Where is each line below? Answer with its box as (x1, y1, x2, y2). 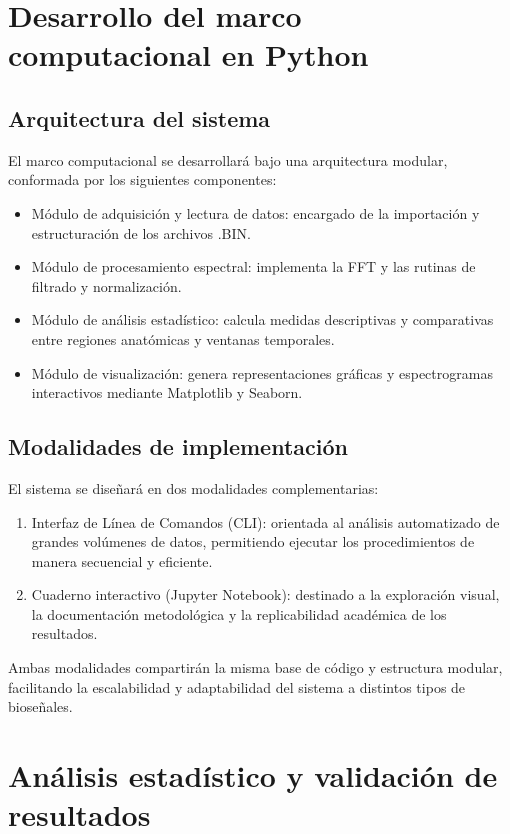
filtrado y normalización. (31, 275, 182, 296)
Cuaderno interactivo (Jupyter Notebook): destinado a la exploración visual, (31, 584, 500, 605)
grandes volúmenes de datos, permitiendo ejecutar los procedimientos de (31, 531, 475, 552)
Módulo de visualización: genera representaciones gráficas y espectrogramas (31, 362, 493, 383)
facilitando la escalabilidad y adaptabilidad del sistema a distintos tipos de (8, 676, 466, 697)
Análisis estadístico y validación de (8, 755, 498, 796)
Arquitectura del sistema (8, 102, 271, 133)
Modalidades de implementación (8, 431, 348, 462)
